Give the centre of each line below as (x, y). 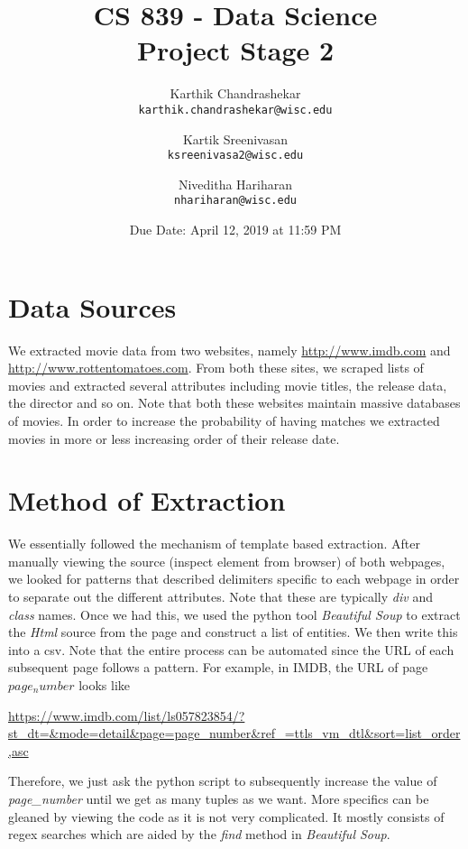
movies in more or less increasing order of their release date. (174, 438)
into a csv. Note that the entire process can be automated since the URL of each (231, 649)
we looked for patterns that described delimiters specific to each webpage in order (234, 579)
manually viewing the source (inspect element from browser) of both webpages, (227, 561)
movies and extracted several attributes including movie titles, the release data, (228, 385)
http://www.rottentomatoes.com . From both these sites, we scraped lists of (216, 368)
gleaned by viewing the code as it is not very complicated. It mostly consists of (226, 816)
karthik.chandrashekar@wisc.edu (235, 110)
